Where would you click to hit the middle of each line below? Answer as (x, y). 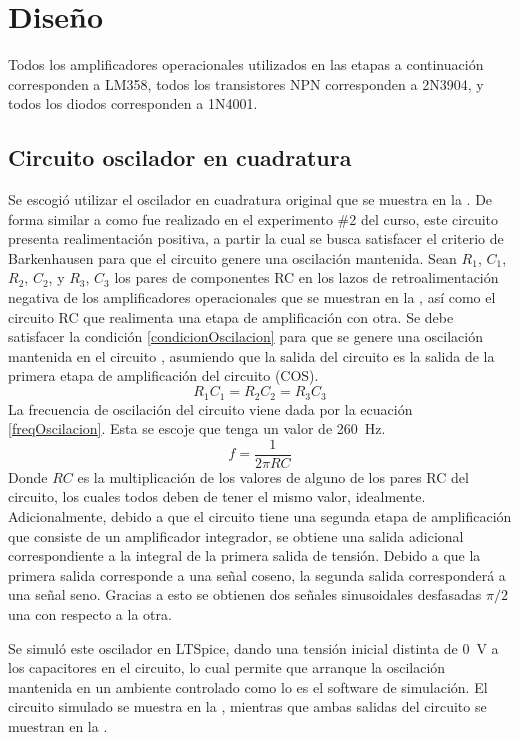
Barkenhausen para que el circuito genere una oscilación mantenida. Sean (232, 257)
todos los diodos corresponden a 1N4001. (133, 103)
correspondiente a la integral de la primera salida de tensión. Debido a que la (244, 555)
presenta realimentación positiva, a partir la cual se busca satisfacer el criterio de (256, 238)
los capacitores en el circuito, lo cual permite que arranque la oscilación (227, 667)
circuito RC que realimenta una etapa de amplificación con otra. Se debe (231, 316)
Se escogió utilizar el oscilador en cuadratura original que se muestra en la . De (250, 199)
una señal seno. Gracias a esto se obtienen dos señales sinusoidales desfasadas (245, 594)
